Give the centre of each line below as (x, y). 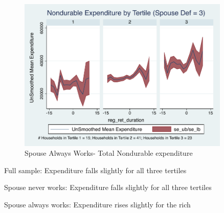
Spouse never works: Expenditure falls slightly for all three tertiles (108, 187)
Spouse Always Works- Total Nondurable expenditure (109, 153)
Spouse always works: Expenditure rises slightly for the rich (97, 204)
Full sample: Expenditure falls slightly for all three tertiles (95, 170)
